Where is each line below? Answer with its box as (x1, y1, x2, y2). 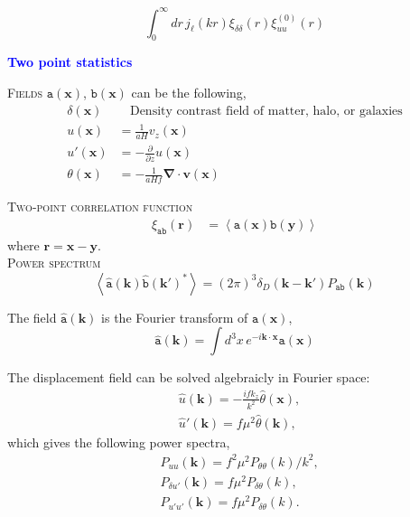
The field (7, 307, 57, 326)
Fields (7, 82, 43, 101)
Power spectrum (7, 253, 101, 272)
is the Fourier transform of (101, 307, 248, 326)
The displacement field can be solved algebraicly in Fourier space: (7, 368, 370, 387)
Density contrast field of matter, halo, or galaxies (129, 104, 403, 117)
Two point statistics (7, 52, 133, 71)
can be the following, (131, 82, 247, 101)
